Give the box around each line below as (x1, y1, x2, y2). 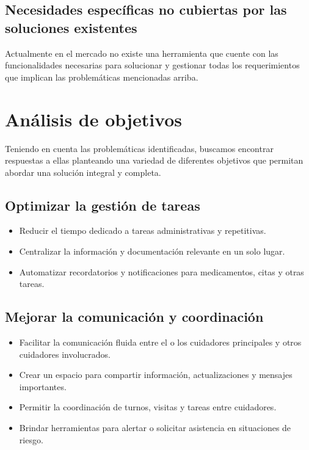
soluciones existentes (5, 18, 137, 37)
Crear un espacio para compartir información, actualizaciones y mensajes (19, 368, 293, 381)
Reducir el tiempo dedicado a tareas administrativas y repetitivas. (19, 224, 266, 237)
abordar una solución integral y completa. (5, 165, 161, 178)
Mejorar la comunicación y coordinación (5, 307, 264, 326)
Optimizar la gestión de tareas (5, 195, 200, 214)
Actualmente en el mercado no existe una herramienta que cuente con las (5, 46, 278, 59)
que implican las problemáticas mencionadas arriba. (5, 70, 198, 83)
